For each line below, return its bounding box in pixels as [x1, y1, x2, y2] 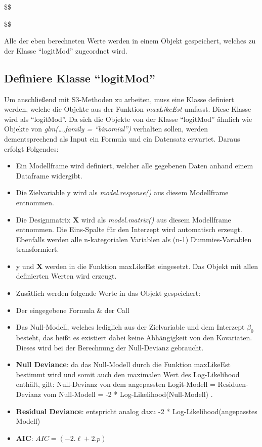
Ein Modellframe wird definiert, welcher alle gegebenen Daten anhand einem [16, 160, 253, 171]
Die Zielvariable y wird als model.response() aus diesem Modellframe [16, 187, 229, 198]
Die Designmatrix [16, 214, 71, 225]
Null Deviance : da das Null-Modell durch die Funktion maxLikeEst [16, 359, 231, 370]
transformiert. [16, 244, 59, 254]
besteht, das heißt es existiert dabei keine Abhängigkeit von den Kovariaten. [16, 332, 252, 343]
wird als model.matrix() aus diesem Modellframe [81, 214, 231, 225]
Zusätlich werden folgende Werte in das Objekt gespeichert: [16, 288, 201, 298]
